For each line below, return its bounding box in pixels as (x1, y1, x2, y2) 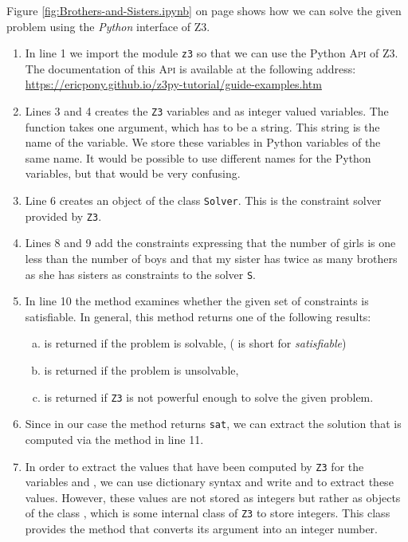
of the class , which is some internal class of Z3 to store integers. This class (25, 505, 390, 521)
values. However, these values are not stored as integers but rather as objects (25, 489, 401, 505)
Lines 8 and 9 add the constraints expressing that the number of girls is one (25, 234, 396, 251)
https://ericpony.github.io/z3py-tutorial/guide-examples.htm (25, 76, 322, 92)
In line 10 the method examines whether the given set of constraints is (25, 293, 369, 309)
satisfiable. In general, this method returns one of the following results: (25, 308, 371, 324)
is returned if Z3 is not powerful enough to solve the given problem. (44, 388, 374, 405)
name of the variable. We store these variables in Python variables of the (25, 134, 381, 151)
